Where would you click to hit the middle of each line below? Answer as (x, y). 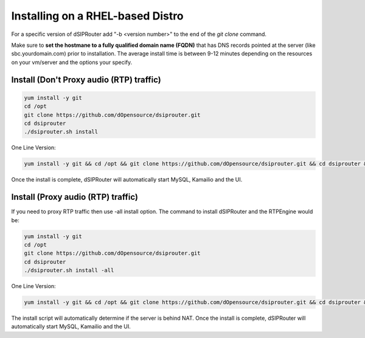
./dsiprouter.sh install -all (69, 270)
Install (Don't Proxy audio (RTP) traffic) (86, 79)
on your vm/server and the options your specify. (72, 62)
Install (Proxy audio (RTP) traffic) (75, 197)
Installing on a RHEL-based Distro (97, 16)
